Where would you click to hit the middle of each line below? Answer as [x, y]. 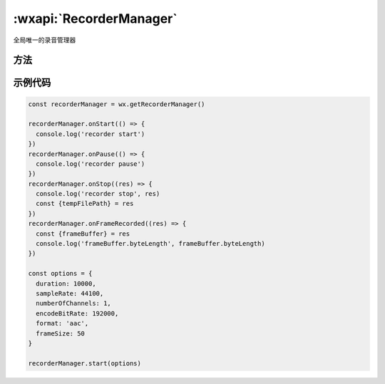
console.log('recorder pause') [91, 164]
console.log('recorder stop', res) [98, 194]
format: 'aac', [62, 323]
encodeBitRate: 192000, [77, 313]
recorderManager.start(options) [85, 363]
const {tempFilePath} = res [85, 204]
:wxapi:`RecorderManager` [95, 19]
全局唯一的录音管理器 [45, 40]
